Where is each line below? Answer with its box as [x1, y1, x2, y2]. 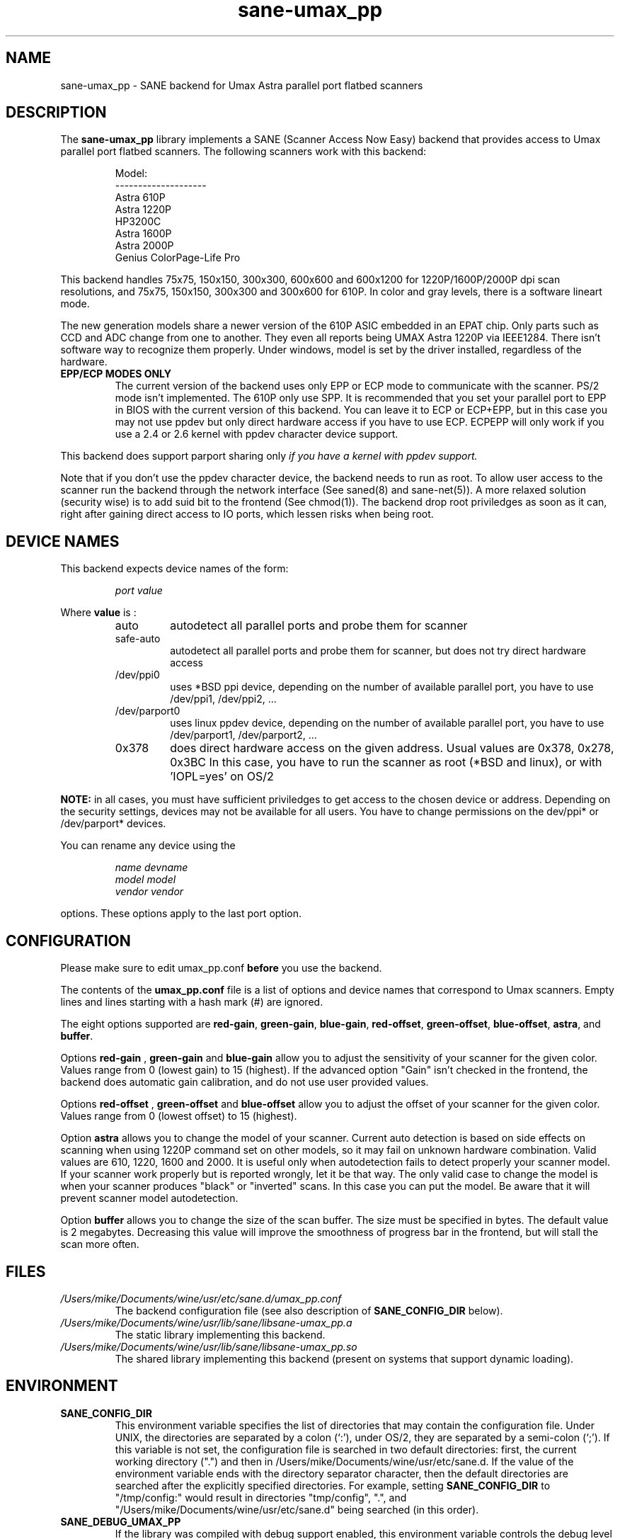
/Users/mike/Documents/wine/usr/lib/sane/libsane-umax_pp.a [60, 1316, 352, 1329]
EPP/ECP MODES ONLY [60, 368, 172, 380]
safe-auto [115, 632, 161, 645]
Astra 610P [115, 191, 166, 204]
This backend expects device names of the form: [60, 562, 289, 575]
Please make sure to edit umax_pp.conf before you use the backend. [60, 962, 382, 975]
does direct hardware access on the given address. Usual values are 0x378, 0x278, [170, 741, 614, 756]
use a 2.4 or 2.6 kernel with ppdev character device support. [115, 428, 398, 441]
